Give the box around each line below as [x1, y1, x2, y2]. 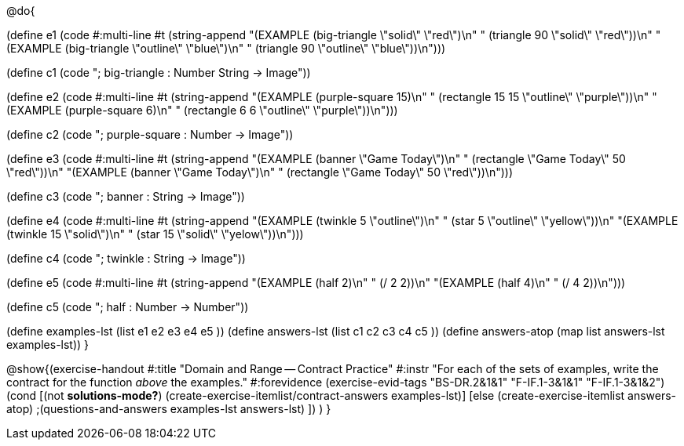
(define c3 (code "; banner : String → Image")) [6, 190, 245, 203]
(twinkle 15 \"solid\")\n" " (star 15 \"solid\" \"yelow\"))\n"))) [6, 227, 304, 241]
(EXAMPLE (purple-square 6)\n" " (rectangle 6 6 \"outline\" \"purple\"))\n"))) [6, 103, 398, 117]
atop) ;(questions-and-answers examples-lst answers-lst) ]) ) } [6, 402, 331, 415]
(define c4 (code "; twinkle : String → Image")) [6, 252, 246, 265]
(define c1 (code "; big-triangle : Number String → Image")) [6, 66, 311, 79]
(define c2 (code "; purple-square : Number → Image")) [6, 128, 294, 141]
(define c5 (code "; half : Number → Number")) [6, 300, 249, 314]
